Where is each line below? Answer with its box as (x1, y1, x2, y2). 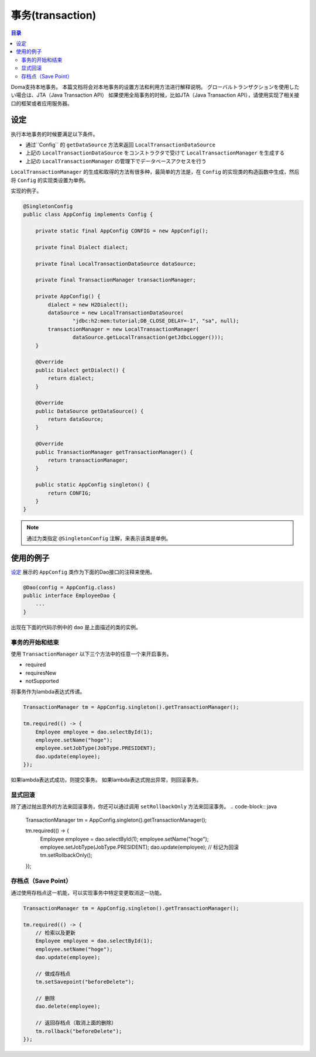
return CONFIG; (47, 489, 92, 496)
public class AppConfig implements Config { (23, 211, 153, 218)
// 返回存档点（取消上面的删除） (35, 1020, 117, 1027)
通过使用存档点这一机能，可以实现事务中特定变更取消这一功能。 (11, 889, 165, 896)
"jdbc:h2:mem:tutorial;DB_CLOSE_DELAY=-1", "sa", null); (72, 318, 239, 324)
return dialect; (47, 375, 95, 382)
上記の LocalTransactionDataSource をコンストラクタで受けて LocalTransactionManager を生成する (25, 149, 285, 156)
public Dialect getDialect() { (35, 366, 125, 373)
